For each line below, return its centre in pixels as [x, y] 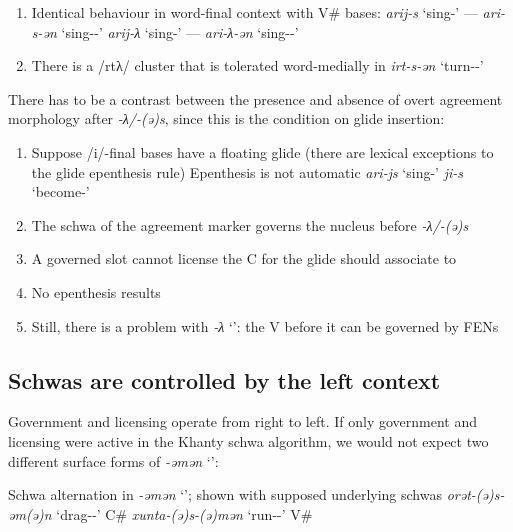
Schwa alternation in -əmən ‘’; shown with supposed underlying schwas [225, 494]
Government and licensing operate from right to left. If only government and [242, 421]
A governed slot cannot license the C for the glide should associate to [244, 258]
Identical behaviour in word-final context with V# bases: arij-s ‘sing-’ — [254, 12]
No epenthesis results [96, 291]
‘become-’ [60, 191]
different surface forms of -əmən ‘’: [113, 460]
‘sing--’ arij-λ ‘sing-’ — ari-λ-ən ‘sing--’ [180, 31]
